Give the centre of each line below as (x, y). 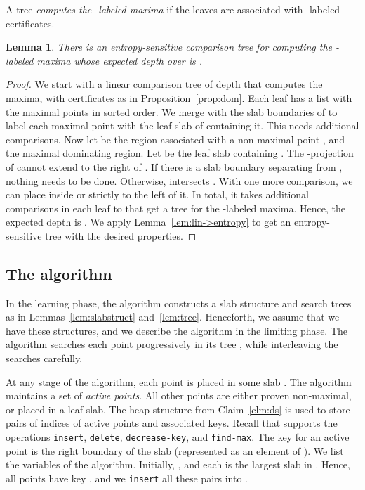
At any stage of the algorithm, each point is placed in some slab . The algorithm (179, 381)
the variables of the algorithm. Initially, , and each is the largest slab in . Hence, (178, 464)
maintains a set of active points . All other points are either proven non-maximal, (179, 395)
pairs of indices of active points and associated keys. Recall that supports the (172, 423)
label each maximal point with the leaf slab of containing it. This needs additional (182, 125)
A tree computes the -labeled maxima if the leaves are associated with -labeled (173, 9)
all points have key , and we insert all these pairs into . (127, 478)
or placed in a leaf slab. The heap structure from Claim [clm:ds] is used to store (178, 409)
